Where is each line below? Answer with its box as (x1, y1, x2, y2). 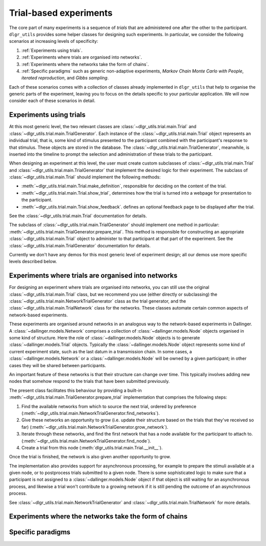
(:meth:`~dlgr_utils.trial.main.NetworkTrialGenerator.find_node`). (21, 438, 151, 444)
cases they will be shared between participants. (9, 362, 106, 368)
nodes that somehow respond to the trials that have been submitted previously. (9, 378, 170, 384)
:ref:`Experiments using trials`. (21, 47, 83, 53)
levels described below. (9, 259, 57, 265)
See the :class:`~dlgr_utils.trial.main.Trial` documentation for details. (9, 213, 147, 219)
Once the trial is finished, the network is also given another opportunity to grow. (9, 454, 171, 460)
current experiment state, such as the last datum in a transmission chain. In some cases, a (9, 348, 192, 354)
